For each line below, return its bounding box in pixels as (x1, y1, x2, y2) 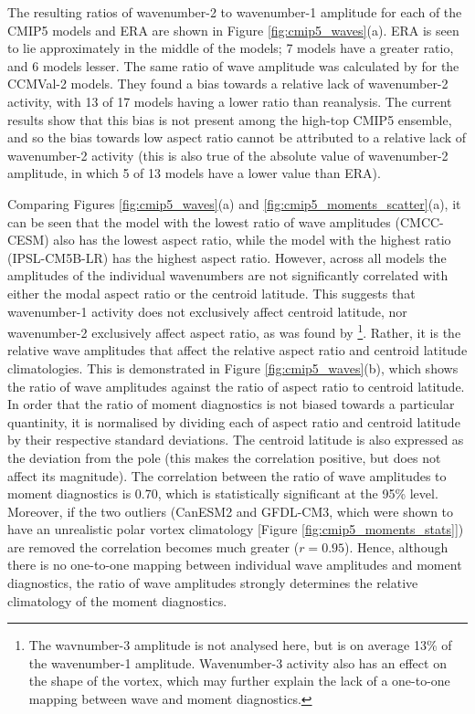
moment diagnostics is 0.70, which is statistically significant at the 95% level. (7, 484, 438, 503)
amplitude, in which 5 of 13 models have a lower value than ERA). (7, 163, 381, 183)
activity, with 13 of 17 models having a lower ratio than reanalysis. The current (7, 91, 452, 110)
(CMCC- (395, 212, 444, 231)
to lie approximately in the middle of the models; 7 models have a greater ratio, (7, 38, 454, 58)
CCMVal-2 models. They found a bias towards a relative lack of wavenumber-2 (7, 74, 449, 93)
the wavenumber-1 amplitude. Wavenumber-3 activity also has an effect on (28, 653, 447, 672)
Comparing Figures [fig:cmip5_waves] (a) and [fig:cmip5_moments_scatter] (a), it (7, 194, 461, 213)
